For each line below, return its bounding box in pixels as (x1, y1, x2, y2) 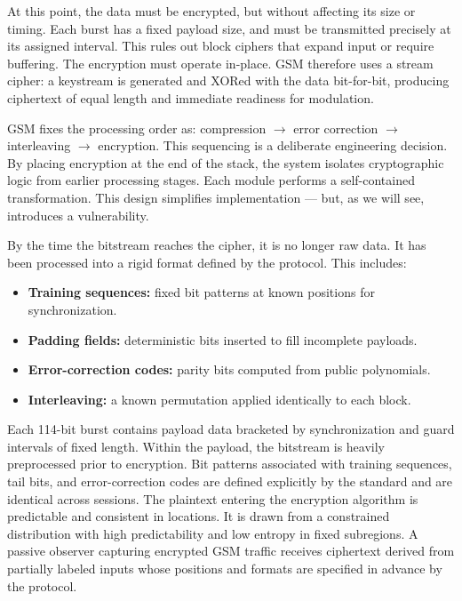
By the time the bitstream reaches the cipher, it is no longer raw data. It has (7, 236, 426, 254)
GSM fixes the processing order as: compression (7, 118, 267, 137)
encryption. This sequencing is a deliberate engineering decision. (98, 136, 448, 155)
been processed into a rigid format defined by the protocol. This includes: (7, 252, 407, 271)
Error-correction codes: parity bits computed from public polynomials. (28, 360, 431, 379)
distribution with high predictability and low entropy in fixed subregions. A (7, 524, 418, 542)
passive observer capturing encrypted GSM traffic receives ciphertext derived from (7, 541, 455, 560)
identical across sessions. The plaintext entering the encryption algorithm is (7, 489, 418, 508)
